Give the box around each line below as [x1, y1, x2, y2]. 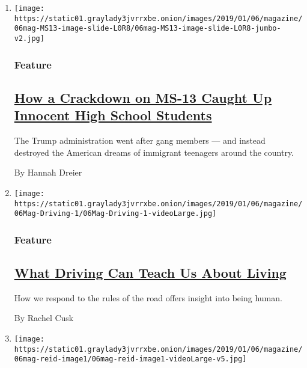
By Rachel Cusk [14, 311, 74, 324]
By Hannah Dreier [14, 166, 82, 179]
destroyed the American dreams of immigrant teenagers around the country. [14, 146, 294, 158]
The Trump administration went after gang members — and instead [14, 134, 266, 147]
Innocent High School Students [14, 106, 212, 124]
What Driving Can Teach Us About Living [14, 263, 287, 282]
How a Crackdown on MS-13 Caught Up [14, 88, 272, 106]
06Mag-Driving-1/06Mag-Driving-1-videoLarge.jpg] [14, 209, 217, 218]
